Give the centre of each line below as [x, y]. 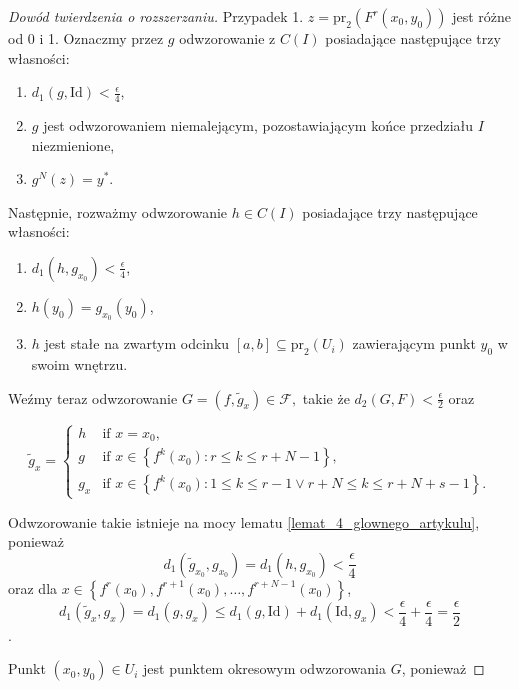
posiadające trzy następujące [390, 211]
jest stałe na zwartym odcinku [137, 343]
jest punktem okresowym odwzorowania [264, 668]
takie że [326, 397]
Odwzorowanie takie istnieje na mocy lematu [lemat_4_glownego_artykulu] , [244, 521]
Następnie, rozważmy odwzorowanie [118, 211]
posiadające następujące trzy [413, 38]
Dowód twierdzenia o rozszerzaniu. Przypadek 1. [156, 16]
